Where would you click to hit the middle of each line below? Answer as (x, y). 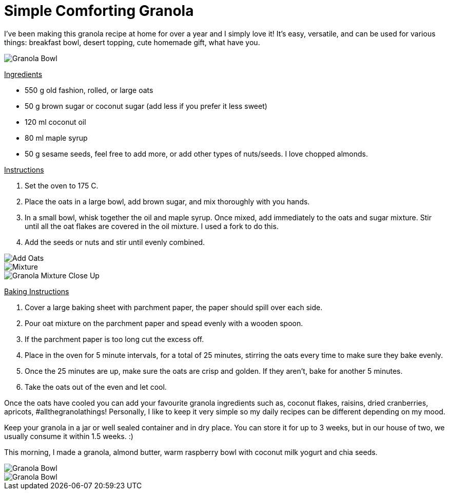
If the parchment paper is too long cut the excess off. (114, 339)
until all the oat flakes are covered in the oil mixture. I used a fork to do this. (152, 226)
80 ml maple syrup (56, 138)
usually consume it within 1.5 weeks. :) (69, 436)
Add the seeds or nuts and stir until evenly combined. (115, 242)
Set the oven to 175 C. (62, 185)
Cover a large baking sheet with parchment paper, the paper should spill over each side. (174, 307)
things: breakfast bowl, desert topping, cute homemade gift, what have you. (132, 42)
